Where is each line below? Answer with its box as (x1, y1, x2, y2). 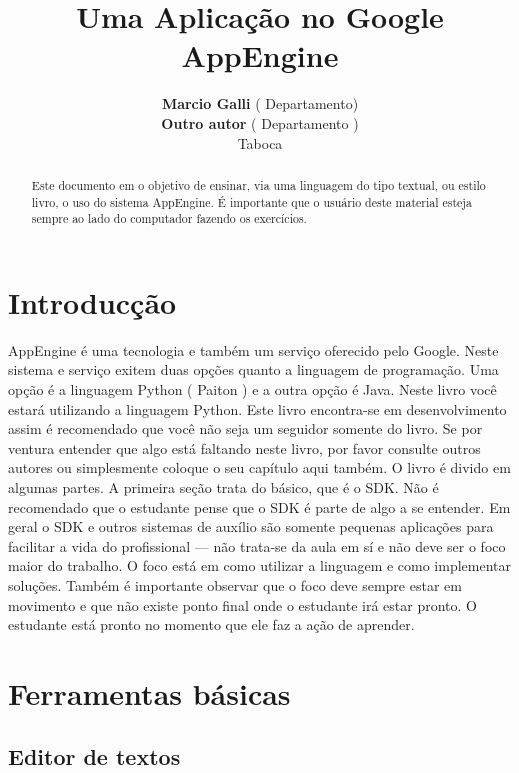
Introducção (8, 281, 177, 322)
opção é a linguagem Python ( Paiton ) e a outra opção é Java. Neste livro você (8, 378, 497, 399)
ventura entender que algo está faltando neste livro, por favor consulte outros (8, 437, 481, 458)
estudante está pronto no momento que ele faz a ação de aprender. (8, 614, 415, 635)
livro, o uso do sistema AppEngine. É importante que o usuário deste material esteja (31, 193, 472, 210)
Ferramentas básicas (8, 672, 291, 713)
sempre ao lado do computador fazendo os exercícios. (31, 210, 307, 227)
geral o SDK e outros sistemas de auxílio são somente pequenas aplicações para (8, 516, 494, 537)
